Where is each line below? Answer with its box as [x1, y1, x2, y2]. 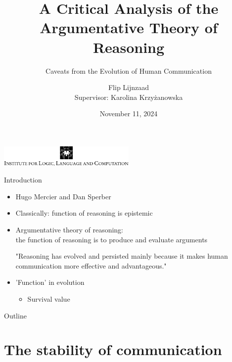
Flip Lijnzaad [108, 82, 149, 92]
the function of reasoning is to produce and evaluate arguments [15, 234, 208, 244]
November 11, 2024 [99, 108, 158, 119]
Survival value [27, 294, 70, 304]
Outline [4, 310, 27, 320]
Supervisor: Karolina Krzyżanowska [74, 91, 183, 102]
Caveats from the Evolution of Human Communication [46, 65, 212, 76]
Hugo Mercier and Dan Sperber [15, 191, 111, 201]
